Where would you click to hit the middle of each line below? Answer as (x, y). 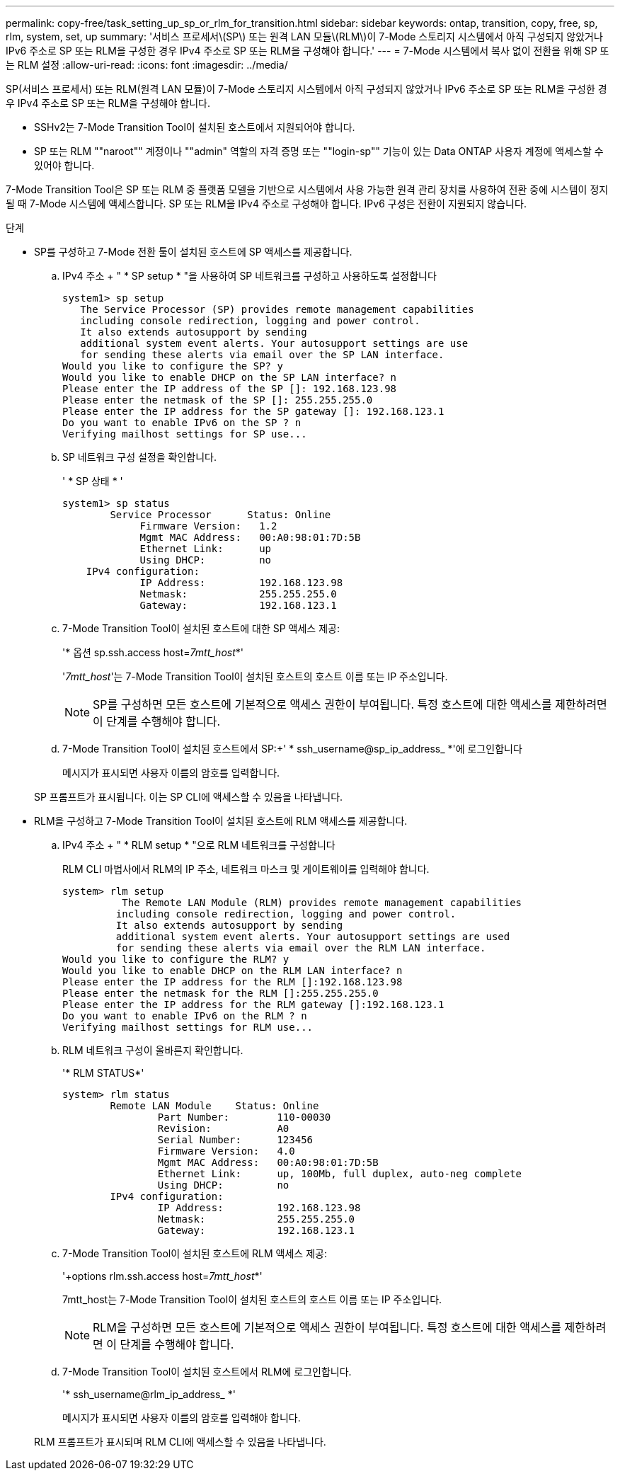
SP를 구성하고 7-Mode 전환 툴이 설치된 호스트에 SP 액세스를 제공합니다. (193, 252)
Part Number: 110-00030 (244, 1117)
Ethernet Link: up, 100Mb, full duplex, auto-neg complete (340, 1174)
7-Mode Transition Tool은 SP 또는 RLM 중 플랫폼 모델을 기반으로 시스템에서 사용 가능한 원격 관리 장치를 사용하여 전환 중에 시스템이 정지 (307, 189)
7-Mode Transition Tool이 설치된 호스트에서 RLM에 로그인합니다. (207, 1372)
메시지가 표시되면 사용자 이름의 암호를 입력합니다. (171, 773)
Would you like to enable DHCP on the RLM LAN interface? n (232, 971)
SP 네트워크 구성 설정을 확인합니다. (140, 457)
